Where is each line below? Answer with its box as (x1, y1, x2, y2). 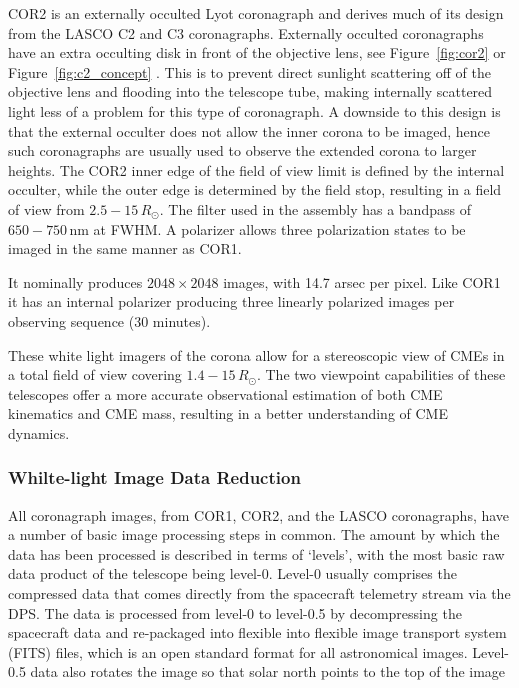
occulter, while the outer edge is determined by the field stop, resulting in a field (8, 179, 502, 200)
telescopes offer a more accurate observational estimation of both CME (8, 383, 443, 404)
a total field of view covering (8, 364, 182, 385)
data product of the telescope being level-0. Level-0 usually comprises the (8, 563, 457, 584)
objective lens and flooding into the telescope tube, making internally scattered (8, 81, 493, 102)
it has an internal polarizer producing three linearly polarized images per (8, 291, 455, 312)
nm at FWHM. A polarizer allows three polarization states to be (69, 218, 466, 239)
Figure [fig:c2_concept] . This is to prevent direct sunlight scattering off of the (8, 61, 491, 82)
